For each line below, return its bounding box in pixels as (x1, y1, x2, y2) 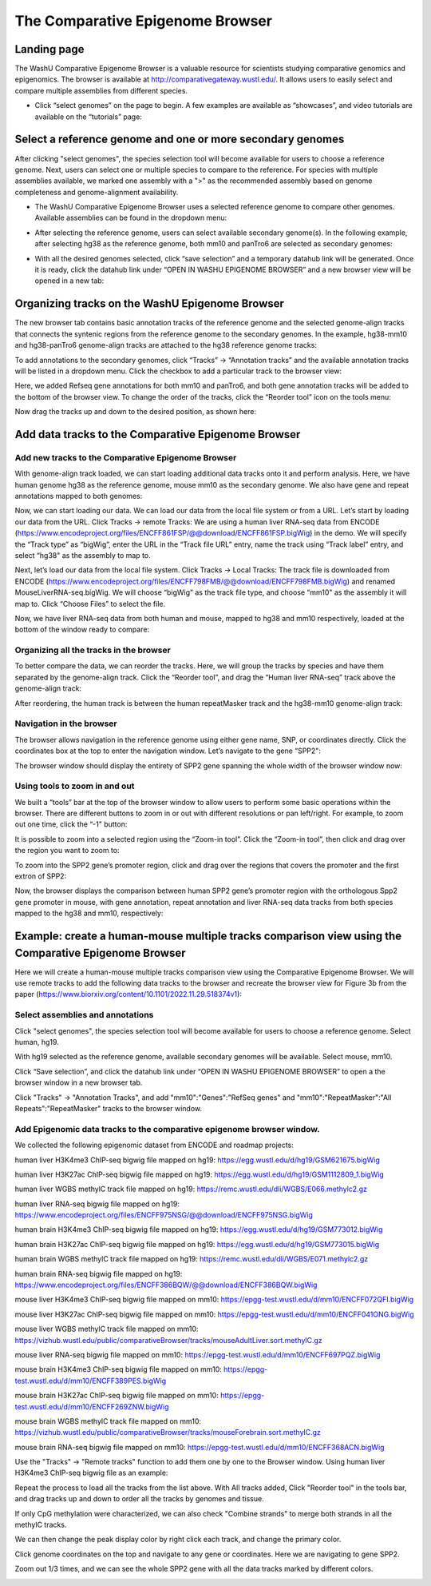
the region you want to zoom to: (14, 846, 120, 855)
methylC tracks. (14, 1520, 67, 1530)
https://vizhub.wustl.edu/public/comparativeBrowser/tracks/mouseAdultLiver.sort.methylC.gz (14, 1335, 322, 1345)
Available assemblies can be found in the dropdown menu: (34, 213, 227, 223)
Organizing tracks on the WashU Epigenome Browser (14, 297, 285, 311)
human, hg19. (14, 1038, 59, 1047)
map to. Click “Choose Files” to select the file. (14, 599, 166, 608)
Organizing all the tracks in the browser (14, 644, 171, 656)
